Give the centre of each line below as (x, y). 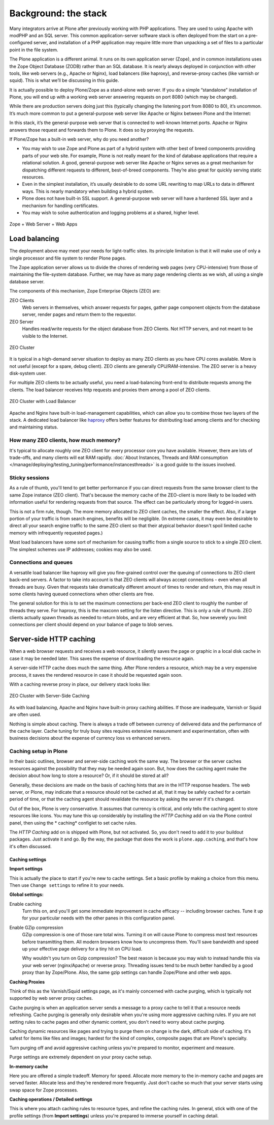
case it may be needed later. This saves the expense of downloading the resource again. (102, 658)
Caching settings (28, 859)
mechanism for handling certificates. (60, 206)
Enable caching (26, 904)
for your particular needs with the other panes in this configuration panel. (99, 918)
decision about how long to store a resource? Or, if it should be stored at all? (89, 775)
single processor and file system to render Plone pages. (68, 258)
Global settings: (27, 895)
